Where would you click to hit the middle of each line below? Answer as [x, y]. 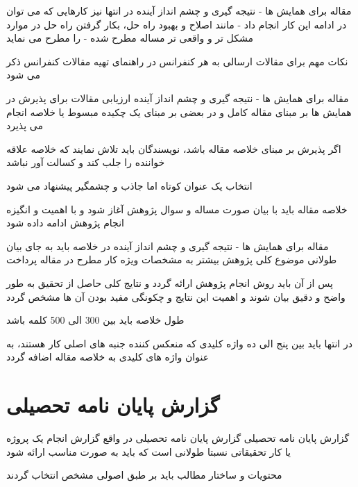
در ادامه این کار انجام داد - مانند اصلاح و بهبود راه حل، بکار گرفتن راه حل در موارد [177, 24]
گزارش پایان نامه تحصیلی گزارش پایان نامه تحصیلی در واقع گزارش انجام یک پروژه [178, 438]
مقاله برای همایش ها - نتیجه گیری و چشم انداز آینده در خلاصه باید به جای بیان [168, 246]
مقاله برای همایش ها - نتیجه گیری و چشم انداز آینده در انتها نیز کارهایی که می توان [179, 10]
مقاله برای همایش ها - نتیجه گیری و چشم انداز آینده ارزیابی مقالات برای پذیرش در [178, 98]
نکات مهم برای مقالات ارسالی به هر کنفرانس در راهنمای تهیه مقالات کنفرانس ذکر [177, 61]
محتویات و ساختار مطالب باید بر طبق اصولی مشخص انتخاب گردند [144, 475]
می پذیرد [25, 125]
